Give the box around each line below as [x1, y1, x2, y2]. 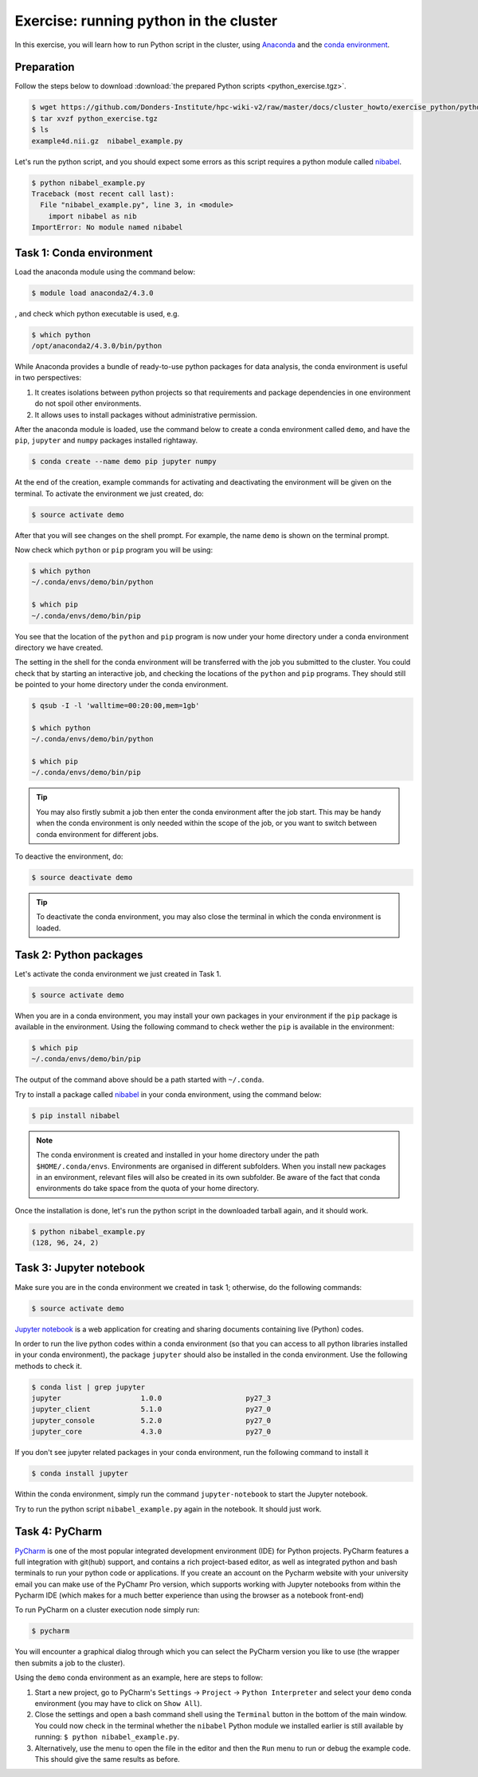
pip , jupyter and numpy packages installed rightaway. [14, 435, 198, 446]
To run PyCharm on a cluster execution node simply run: [14, 1605, 200, 1614]
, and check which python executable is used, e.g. [14, 309, 179, 318]
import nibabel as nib [48, 211, 137, 221]
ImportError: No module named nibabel [31, 223, 183, 232]
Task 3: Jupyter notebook [14, 1261, 145, 1275]
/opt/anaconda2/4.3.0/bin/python [31, 341, 163, 350]
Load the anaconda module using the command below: [14, 267, 195, 277]
